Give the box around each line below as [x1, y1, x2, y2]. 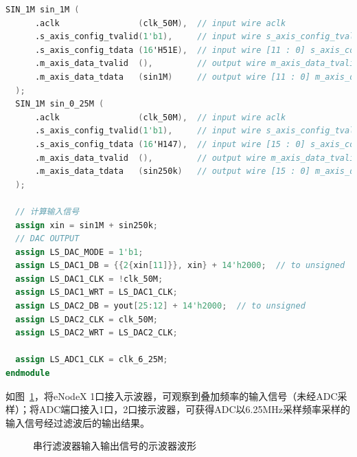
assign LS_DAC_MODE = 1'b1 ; [15, 247, 143, 257]
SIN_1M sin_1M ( [5, 5, 80, 14]
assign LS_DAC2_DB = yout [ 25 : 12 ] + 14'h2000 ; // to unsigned [15, 301, 306, 311]
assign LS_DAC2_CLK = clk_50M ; [15, 314, 158, 324]
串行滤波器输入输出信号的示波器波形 [33, 438, 196, 453]
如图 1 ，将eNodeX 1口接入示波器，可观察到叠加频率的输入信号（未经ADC [5, 388, 338, 403]
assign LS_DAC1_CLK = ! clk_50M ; [15, 274, 163, 284]
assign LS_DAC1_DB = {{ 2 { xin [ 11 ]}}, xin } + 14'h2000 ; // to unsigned [15, 260, 345, 271]
